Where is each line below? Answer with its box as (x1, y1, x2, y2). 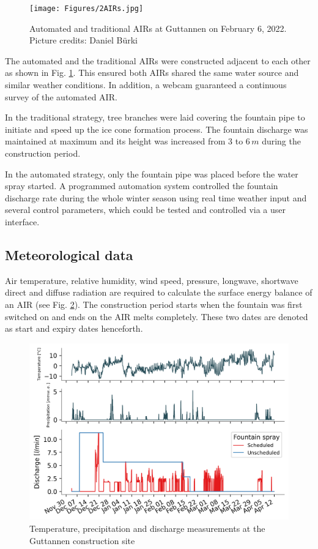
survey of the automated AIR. (5, 90, 117, 103)
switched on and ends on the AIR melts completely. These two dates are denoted (5, 310, 308, 323)
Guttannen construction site (29, 534, 135, 547)
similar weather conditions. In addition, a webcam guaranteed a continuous (5, 78, 287, 91)
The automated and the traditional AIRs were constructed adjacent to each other (5, 54, 311, 67)
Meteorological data (5, 245, 133, 264)
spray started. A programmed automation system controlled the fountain (5, 179, 278, 192)
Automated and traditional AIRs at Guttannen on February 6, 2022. (29, 21, 287, 34)
